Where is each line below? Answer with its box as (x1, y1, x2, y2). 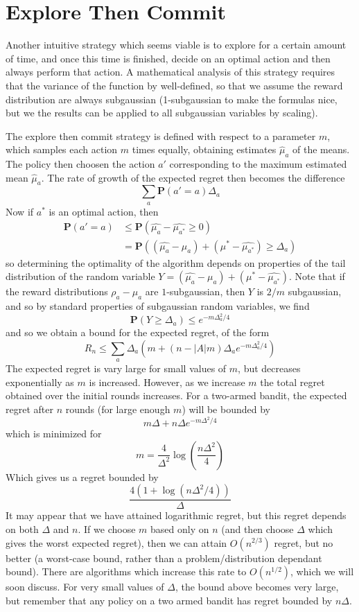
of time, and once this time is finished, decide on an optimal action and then (6, 51, 331, 65)
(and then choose (221, 521, 294, 536)
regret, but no (274, 535, 333, 550)
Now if (6, 204, 34, 218)
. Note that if (288, 269, 345, 283)
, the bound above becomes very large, (175, 579, 339, 594)
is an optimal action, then (49, 204, 159, 218)
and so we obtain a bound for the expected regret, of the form (6, 325, 270, 340)
